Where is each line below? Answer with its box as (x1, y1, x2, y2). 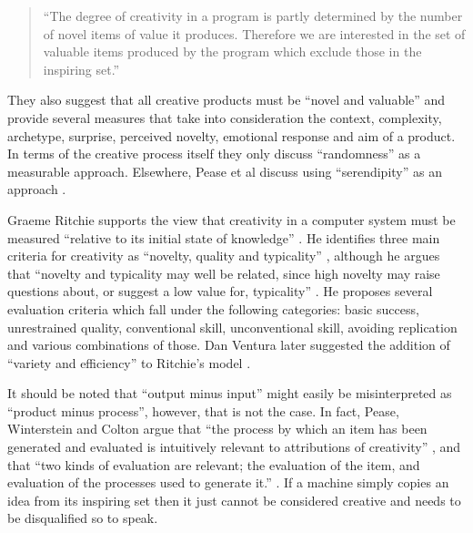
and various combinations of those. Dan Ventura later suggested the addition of (7, 335, 450, 354)
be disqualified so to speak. (7, 508, 158, 528)
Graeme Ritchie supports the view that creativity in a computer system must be (7, 210, 456, 229)
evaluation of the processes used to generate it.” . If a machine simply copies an (7, 473, 449, 492)
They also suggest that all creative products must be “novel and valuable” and (7, 90, 446, 109)
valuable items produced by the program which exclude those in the (43, 42, 422, 61)
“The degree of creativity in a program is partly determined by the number (43, 6, 463, 25)
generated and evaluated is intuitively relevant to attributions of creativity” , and (7, 437, 461, 456)
